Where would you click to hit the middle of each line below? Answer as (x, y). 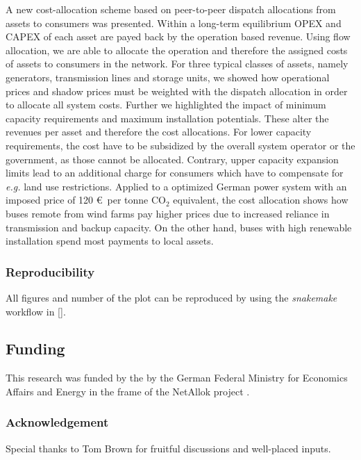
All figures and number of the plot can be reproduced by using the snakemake (171, 297)
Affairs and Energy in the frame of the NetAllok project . (128, 391)
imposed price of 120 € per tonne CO (86, 200)
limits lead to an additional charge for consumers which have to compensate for (175, 173)
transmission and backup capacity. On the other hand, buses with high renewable (179, 227)
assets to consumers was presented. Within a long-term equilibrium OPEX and (174, 23)
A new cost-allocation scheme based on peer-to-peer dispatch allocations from (171, 9)
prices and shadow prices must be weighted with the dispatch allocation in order (177, 91)
